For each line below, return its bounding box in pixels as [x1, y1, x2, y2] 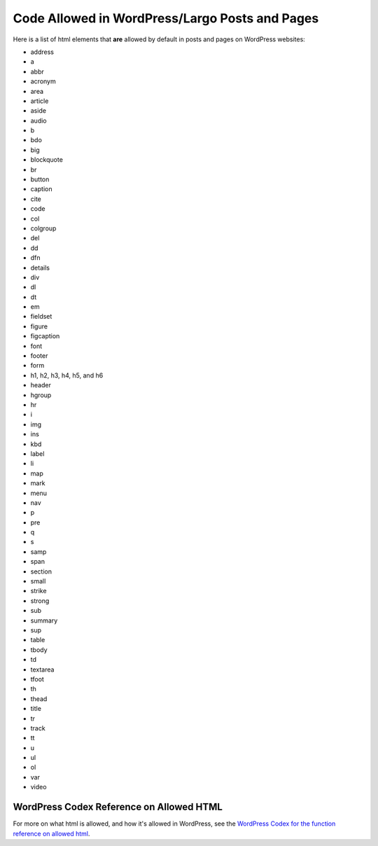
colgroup [30, 224, 57, 233]
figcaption [30, 332, 60, 340]
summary [30, 616, 58, 625]
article [30, 97, 49, 105]
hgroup [30, 391, 52, 399]
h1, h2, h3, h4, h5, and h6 [30, 371, 104, 380]
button [30, 175, 50, 183]
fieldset [30, 312, 52, 321]
